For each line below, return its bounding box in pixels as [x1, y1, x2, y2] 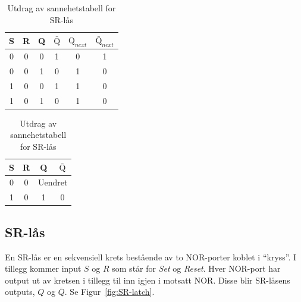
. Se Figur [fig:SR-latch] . [64, 285, 155, 298]
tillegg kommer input [5, 262, 81, 275]
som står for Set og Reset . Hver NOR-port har [112, 262, 281, 275]
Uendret [38, 176, 68, 188]
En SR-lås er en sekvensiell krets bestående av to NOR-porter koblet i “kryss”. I [5, 250, 297, 263]
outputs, [5, 285, 35, 298]
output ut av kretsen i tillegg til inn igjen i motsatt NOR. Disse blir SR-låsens [5, 273, 290, 286]
